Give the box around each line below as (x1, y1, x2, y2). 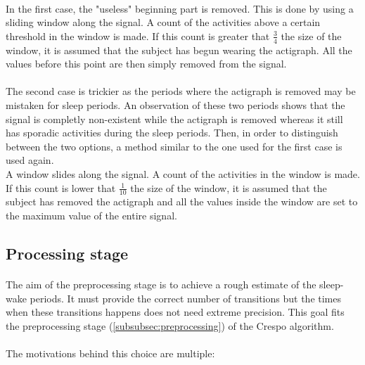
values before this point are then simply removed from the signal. (6, 56, 287, 71)
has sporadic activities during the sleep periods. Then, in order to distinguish (6, 125, 338, 140)
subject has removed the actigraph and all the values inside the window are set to (6, 194, 358, 209)
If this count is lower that (6, 180, 116, 195)
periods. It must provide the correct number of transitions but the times (30, 290, 341, 305)
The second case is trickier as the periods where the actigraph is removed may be (6, 84, 356, 98)
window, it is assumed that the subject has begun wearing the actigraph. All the (6, 42, 352, 57)
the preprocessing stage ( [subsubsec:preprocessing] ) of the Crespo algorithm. (6, 318, 334, 333)
